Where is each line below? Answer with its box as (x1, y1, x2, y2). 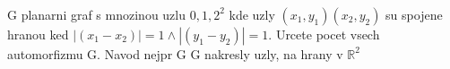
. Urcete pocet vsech (268, 24, 380, 43)
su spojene (385, 4, 443, 23)
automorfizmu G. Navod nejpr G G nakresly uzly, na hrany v (7, 44, 343, 63)
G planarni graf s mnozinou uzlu (7, 4, 186, 23)
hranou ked (7, 24, 69, 43)
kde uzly (229, 4, 275, 23)
